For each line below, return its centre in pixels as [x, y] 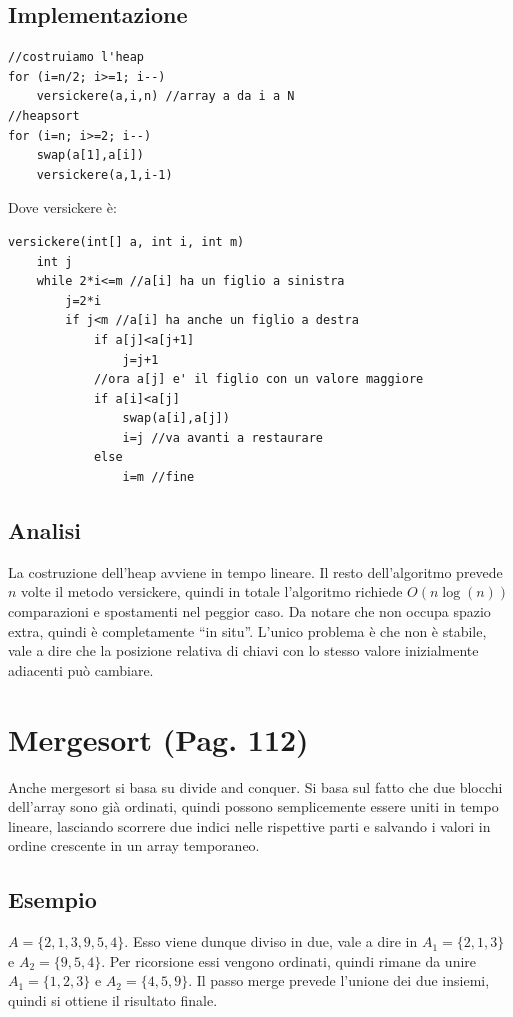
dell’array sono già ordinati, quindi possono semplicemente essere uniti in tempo [253, 806]
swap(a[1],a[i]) [90, 155]
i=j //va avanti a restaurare [222, 437]
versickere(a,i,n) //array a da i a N [165, 96]
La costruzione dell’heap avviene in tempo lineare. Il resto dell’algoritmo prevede [255, 571]
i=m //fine [158, 477]
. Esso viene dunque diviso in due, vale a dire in [271, 941]
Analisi [45, 530]
